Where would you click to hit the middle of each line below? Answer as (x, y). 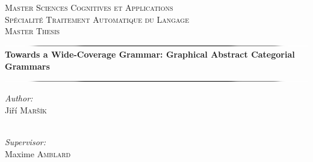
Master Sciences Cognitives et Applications (89, 7)
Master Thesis (33, 31)
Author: (19, 98)
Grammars (27, 66)
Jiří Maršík (26, 109)
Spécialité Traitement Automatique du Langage (97, 19)
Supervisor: (25, 141)
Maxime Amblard (38, 153)
